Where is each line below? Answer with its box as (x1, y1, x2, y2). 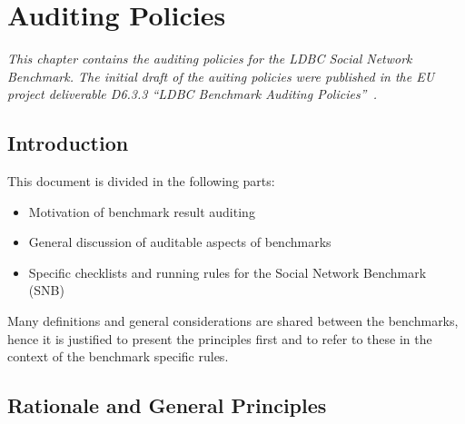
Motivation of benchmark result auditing (28, 202, 255, 221)
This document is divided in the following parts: (7, 172, 275, 191)
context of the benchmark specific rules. (7, 347, 229, 366)
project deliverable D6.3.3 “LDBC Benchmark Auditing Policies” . (7, 84, 377, 104)
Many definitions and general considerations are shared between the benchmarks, (7, 311, 459, 330)
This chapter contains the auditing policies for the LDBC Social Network (7, 49, 412, 68)
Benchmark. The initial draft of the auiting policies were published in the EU (7, 66, 435, 85)
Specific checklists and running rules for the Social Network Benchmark (28, 262, 427, 281)
